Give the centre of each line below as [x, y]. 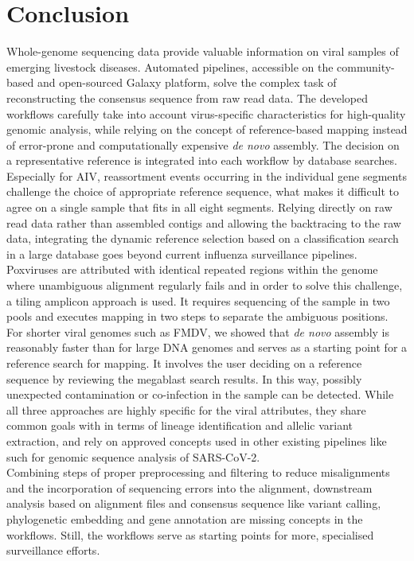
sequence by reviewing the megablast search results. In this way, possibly [184, 378]
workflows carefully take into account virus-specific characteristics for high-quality [206, 113]
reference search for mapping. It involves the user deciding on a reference [184, 363]
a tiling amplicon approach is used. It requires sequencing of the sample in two [198, 300]
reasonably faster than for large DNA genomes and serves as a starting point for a [207, 347]
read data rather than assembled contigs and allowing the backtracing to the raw [204, 222]
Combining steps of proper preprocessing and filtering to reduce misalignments [198, 472]
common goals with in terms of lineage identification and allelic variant [180, 425]
